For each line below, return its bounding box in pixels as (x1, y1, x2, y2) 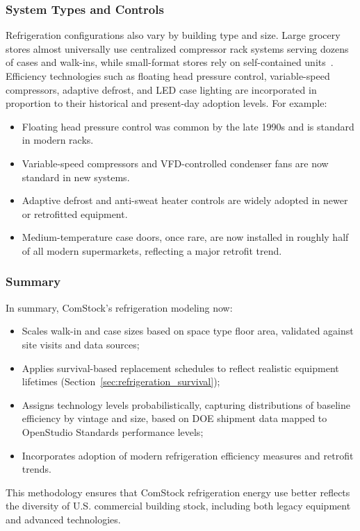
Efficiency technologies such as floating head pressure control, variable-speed (6, 69, 330, 83)
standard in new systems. (22, 169, 130, 184)
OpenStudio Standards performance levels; (22, 424, 204, 439)
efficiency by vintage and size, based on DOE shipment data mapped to (22, 411, 327, 425)
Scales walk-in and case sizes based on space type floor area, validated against (22, 323, 354, 338)
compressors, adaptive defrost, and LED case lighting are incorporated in (6, 82, 317, 96)
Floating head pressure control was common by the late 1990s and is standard (22, 119, 354, 133)
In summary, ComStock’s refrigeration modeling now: (6, 300, 233, 314)
